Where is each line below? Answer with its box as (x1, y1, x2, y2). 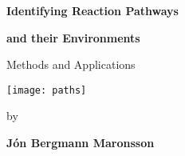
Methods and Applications (6, 56, 136, 73)
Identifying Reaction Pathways (6, 2, 179, 18)
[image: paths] (6, 84, 87, 96)
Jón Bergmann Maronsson (6, 134, 155, 151)
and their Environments (6, 29, 140, 46)
